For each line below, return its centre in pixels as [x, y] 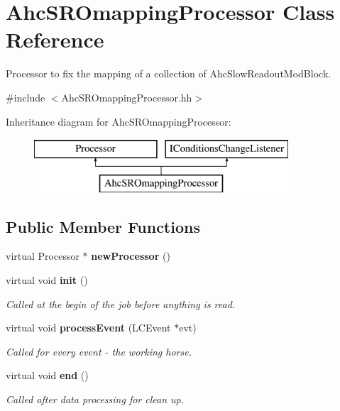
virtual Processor [43, 256]
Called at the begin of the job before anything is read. [121, 303]
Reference [55, 39]
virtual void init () [47, 280]
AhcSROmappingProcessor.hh [127, 97]
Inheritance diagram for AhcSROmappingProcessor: [119, 121]
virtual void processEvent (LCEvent [88, 328]
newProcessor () [131, 256]
